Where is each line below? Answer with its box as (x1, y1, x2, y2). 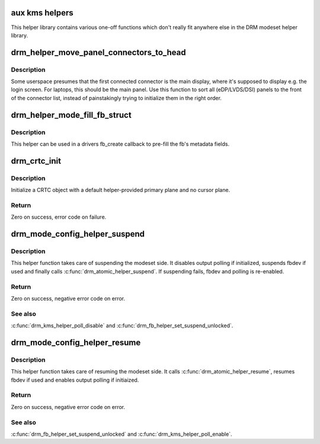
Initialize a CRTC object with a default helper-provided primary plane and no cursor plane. (11, 187, 231, 194)
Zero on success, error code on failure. (11, 213, 107, 221)
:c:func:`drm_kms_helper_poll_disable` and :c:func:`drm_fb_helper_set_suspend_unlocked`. (11, 322, 233, 329)
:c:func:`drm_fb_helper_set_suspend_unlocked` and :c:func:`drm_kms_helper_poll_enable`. (11, 430, 232, 437)
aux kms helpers (11, 8, 73, 18)
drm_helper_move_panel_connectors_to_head (11, 47, 186, 58)
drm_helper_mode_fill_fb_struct (11, 110, 132, 120)
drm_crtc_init (11, 156, 62, 166)
